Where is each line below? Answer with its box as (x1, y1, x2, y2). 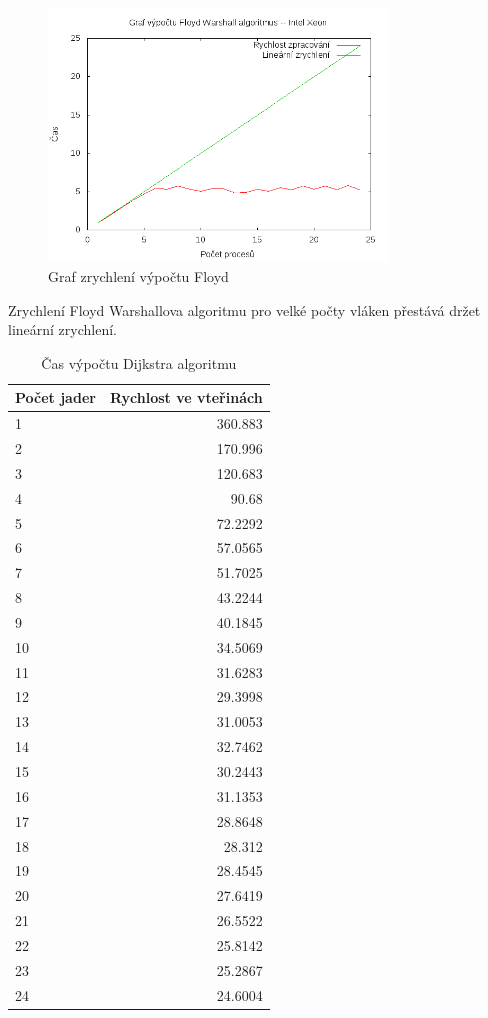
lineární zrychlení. (8, 319, 117, 340)
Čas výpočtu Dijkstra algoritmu (41, 352, 237, 373)
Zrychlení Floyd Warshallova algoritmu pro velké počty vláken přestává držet (8, 299, 481, 320)
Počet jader (15, 387, 96, 408)
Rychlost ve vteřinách (109, 387, 263, 408)
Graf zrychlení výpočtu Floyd (48, 265, 229, 286)
